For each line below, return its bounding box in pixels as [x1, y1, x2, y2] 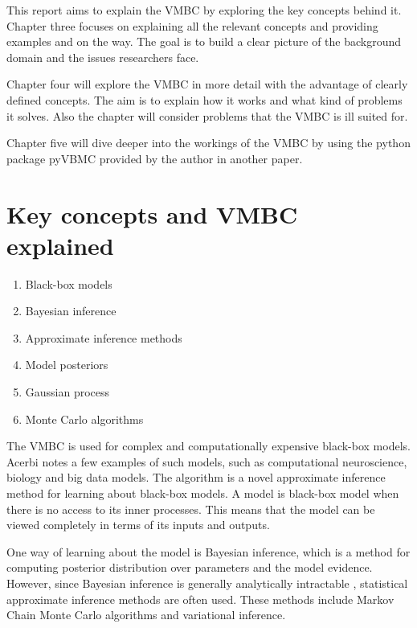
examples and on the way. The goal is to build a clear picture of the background [6, 33, 402, 50]
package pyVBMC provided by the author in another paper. [6, 150, 303, 166]
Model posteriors [25, 356, 108, 373]
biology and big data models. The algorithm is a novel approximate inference [6, 469, 386, 486]
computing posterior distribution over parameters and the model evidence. [6, 559, 373, 576]
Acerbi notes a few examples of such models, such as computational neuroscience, [6, 453, 407, 470]
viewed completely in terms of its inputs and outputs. [6, 516, 270, 533]
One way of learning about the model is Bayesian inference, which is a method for [6, 543, 411, 560]
